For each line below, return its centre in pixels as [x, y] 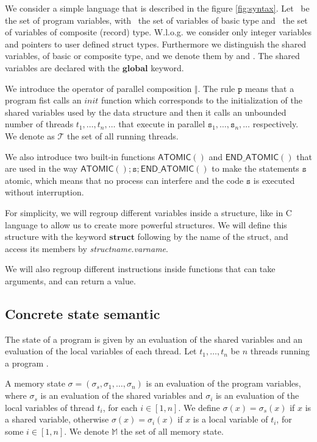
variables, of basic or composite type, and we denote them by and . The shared [152, 56]
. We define [199, 407]
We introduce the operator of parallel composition [98, 88]
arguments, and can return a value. [70, 280]
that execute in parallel [162, 124]
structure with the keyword [56, 237]
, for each [120, 407]
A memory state [35, 383]
